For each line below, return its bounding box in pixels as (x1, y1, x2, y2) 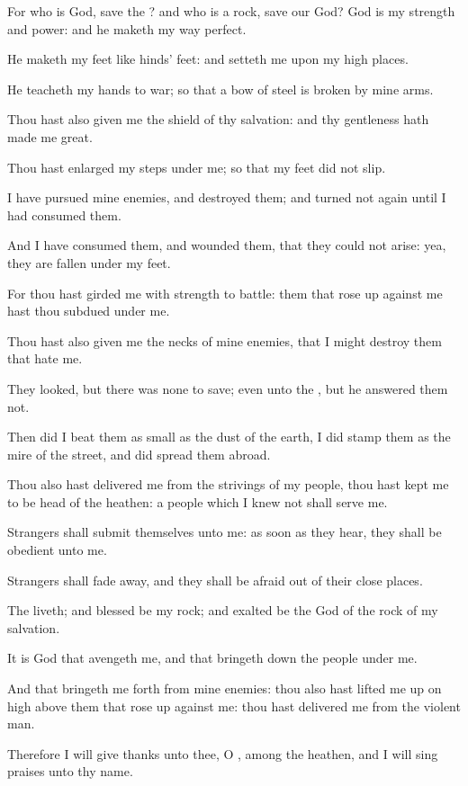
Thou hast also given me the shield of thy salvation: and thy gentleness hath (7, 110, 429, 129)
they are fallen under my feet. (7, 253, 171, 272)
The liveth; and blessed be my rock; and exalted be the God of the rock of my (7, 601, 438, 620)
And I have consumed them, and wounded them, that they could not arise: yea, (7, 236, 446, 255)
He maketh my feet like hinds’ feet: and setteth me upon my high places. (7, 49, 409, 68)
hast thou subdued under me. (7, 301, 170, 320)
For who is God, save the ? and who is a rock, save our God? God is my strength (7, 2, 455, 20)
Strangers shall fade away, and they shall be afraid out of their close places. (7, 570, 423, 589)
